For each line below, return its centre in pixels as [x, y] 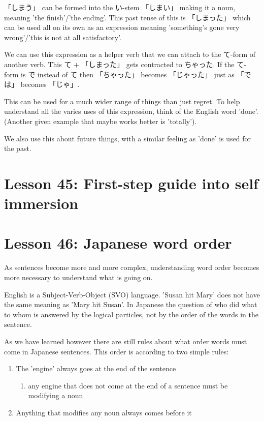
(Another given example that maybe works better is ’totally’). [101, 121]
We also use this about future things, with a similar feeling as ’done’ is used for [128, 138]
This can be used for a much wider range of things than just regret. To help [122, 101]
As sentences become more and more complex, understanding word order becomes [132, 267]
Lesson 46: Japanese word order [118, 243]
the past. [18, 148]
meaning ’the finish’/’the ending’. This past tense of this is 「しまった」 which [127, 17]
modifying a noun [56, 395]
